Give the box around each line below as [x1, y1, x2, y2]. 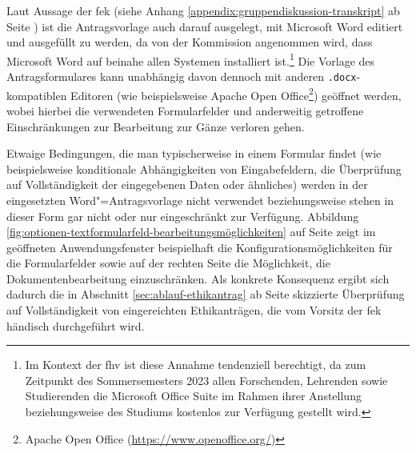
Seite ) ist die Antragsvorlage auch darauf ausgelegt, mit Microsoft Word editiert [6, 18, 403, 34]
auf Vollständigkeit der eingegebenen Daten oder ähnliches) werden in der [6, 176, 368, 193]
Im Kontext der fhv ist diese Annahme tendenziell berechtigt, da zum [25, 356, 366, 373]
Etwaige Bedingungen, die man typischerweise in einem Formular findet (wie [6, 145, 382, 162]
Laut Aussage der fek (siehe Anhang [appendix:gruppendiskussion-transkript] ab [6, 2, 400, 18]
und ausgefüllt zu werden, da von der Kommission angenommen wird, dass [6, 34, 373, 50]
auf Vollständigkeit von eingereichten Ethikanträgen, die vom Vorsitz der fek [6, 302, 382, 319]
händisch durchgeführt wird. [6, 317, 145, 334]
